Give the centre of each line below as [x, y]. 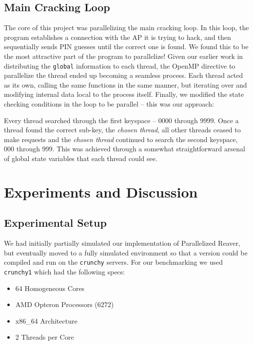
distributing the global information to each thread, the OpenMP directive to [120, 65]
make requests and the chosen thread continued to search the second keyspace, [121, 139]
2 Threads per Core [45, 337]
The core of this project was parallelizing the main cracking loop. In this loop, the [126, 27]
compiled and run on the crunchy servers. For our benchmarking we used [114, 262]
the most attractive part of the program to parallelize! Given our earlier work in [124, 56]
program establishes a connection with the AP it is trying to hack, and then [117, 37]
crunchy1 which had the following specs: [64, 272]
